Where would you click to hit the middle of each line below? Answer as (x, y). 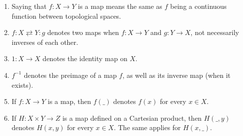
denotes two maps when (83, 32)
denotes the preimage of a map (70, 75)
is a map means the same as (120, 6)
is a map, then (69, 101)
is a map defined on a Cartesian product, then (132, 118)
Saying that (29, 6)
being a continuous (198, 6)
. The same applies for (147, 127)
